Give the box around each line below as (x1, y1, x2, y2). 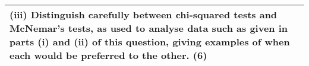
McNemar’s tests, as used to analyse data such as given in (10, 21, 288, 35)
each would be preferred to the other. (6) (10, 48, 207, 62)
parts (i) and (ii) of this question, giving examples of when (10, 35, 290, 48)
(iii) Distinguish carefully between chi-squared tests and (10, 8, 278, 21)
